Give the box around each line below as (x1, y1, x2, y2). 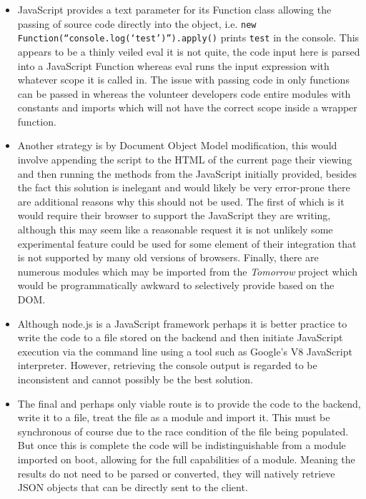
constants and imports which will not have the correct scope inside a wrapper (17, 100, 357, 115)
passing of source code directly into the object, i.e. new (17, 16, 257, 31)
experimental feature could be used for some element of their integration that (17, 236, 357, 251)
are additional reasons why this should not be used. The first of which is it (17, 193, 345, 208)
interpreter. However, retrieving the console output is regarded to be (17, 358, 317, 373)
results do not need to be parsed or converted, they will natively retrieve (17, 465, 335, 480)
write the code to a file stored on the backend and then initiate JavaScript (17, 330, 343, 345)
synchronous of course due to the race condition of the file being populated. (17, 423, 349, 438)
